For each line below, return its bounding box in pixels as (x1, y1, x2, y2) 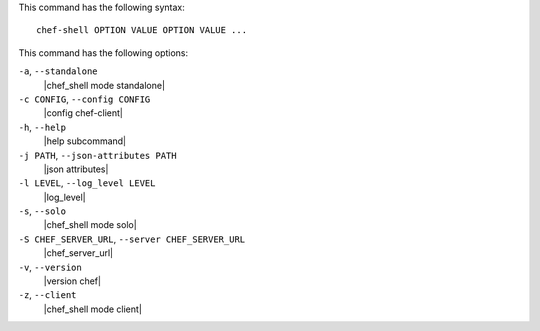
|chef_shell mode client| (43, 303, 142, 315)
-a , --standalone (18, 65, 98, 77)
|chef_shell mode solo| (43, 219, 137, 231)
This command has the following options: (18, 46, 189, 59)
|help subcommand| (43, 135, 127, 147)
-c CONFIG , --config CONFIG (18, 93, 151, 105)
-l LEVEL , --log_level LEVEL (18, 177, 156, 189)
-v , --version (18, 261, 82, 273)
